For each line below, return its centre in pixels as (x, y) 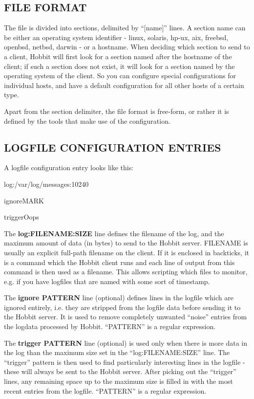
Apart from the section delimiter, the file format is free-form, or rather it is (116, 111)
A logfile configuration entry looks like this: (69, 167)
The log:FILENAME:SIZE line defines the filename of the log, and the (114, 233)
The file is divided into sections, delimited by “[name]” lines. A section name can (125, 28)
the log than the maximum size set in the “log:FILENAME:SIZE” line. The (117, 352)
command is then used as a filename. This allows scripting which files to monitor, (126, 272)
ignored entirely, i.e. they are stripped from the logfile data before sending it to (122, 307)
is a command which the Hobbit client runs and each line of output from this (119, 262)
